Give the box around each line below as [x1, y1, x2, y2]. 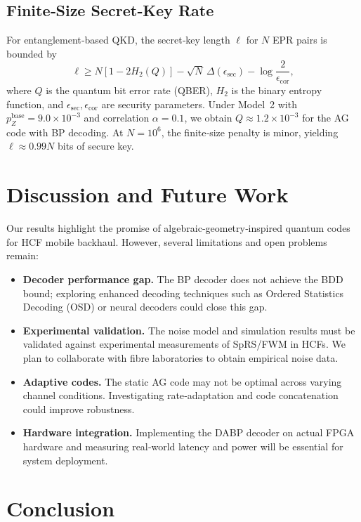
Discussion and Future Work [6, 180, 289, 209]
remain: [6, 248, 39, 263]
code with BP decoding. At [6, 124, 124, 139]
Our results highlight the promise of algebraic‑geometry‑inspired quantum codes [6, 221, 350, 235]
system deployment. [22, 452, 108, 467]
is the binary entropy [231, 82, 322, 97]
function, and [6, 96, 64, 111]
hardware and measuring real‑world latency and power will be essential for [22, 438, 343, 453]
